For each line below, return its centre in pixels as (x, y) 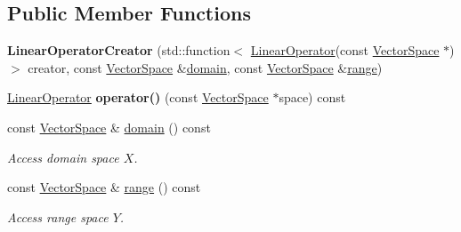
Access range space (58, 216)
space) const (312, 97)
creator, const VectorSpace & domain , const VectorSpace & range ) (205, 67)
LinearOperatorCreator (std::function (119, 50)
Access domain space (63, 157)
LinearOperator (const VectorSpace (345, 50)
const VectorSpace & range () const (104, 187)
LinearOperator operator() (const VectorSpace (138, 97)
